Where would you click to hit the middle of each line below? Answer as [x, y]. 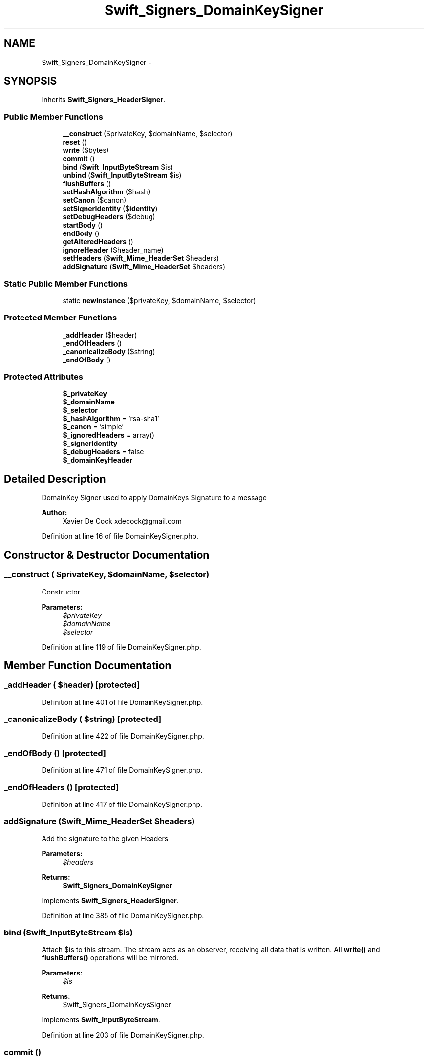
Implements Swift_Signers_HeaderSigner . [110, 900]
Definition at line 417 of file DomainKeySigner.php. [122, 804]
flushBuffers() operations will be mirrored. [110, 958]
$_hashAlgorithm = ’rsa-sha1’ [111, 419]
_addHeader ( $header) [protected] [72, 685]
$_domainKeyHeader [98, 460]
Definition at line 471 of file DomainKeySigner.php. [122, 770]
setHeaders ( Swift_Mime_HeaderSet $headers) [141, 258]
